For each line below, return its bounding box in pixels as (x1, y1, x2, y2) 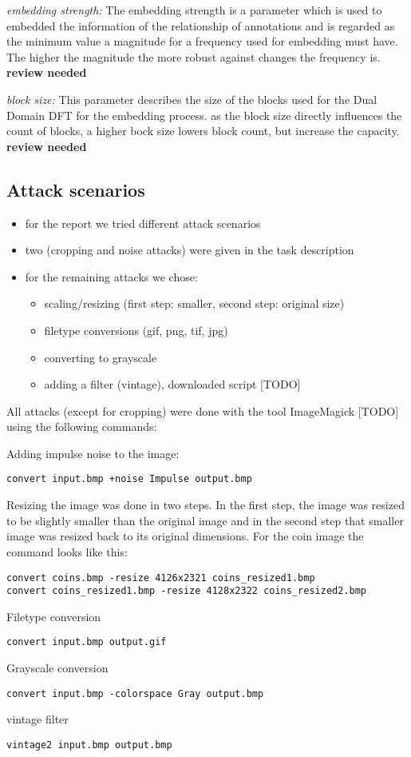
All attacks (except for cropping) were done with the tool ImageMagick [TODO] (6, 402, 399, 419)
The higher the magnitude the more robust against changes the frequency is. (6, 48, 381, 65)
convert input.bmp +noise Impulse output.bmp (6, 473, 252, 485)
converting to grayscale (44, 349, 157, 365)
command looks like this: (6, 543, 128, 560)
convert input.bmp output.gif (6, 636, 167, 648)
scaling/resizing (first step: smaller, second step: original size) (44, 295, 345, 312)
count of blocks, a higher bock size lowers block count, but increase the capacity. (6, 122, 400, 139)
